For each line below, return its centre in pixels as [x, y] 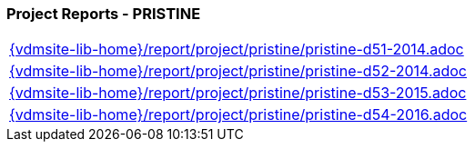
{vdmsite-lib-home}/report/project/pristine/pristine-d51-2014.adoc [237, 50]
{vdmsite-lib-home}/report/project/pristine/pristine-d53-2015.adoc [238, 93]
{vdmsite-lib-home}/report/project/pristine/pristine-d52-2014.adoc [238, 71]
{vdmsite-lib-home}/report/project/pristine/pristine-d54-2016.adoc [238, 115]
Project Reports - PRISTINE [104, 14]
